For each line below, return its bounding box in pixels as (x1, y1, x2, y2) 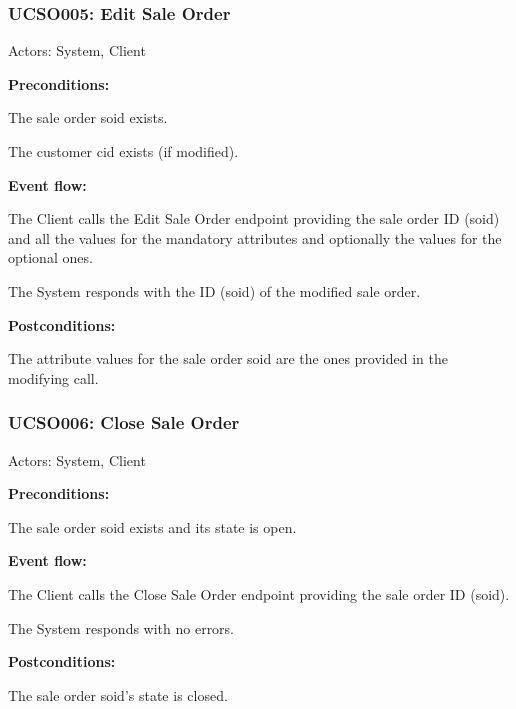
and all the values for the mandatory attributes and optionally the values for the (8, 227, 502, 248)
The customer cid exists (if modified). (8, 141, 239, 161)
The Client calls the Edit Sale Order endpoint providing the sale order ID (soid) (8, 208, 500, 229)
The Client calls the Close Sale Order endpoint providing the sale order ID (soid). (8, 583, 510, 604)
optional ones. (8, 247, 93, 268)
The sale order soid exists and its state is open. (8, 516, 297, 537)
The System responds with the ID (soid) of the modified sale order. (8, 280, 421, 301)
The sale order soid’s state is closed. (8, 684, 228, 705)
